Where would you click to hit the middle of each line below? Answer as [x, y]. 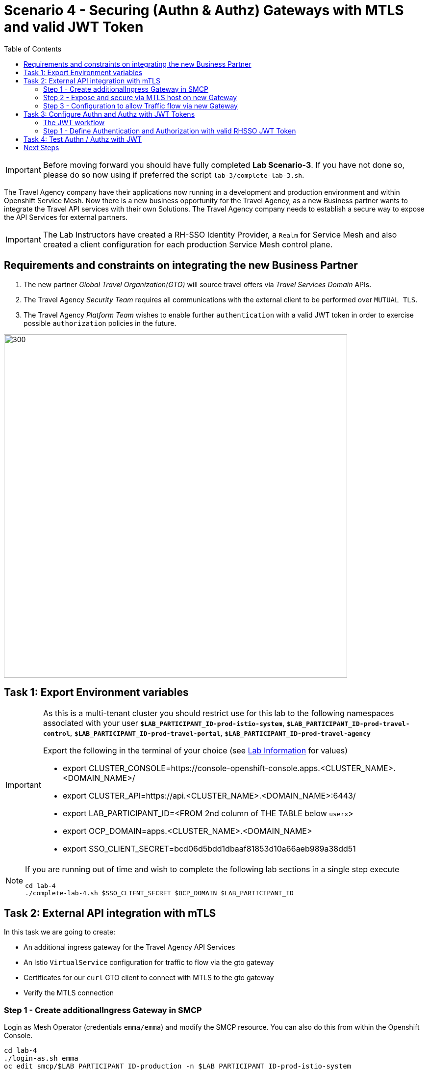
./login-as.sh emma [41, 1058]
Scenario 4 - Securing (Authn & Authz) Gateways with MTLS [204, 10]
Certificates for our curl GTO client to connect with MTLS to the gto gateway [149, 978]
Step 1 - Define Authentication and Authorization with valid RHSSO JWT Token [170, 131]
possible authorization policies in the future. [100, 323]
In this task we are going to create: [60, 932]
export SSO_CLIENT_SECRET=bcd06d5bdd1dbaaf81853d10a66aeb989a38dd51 [209, 849]
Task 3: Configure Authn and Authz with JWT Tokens [109, 114]
